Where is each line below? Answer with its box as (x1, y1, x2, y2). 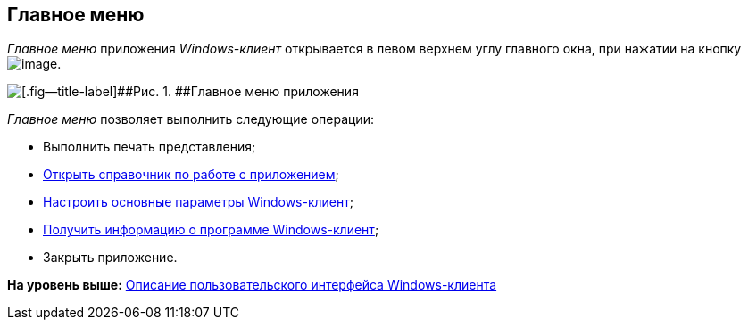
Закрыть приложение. (43, 249, 178, 266)
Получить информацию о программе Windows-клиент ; (43, 222, 379, 238)
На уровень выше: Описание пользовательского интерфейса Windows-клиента (7, 277, 497, 293)
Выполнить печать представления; (43, 139, 256, 155)
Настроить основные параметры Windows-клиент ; (43, 194, 354, 210)
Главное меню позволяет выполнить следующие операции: (7, 111, 374, 127)
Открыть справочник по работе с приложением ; (43, 167, 339, 183)
